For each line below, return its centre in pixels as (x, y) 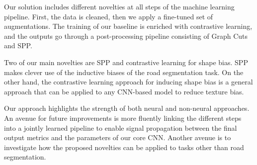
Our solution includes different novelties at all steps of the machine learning (119, 6)
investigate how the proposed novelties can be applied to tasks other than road (124, 147)
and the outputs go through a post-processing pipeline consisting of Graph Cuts (126, 36)
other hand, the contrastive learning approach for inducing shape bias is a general (128, 82)
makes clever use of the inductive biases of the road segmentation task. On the (124, 72)
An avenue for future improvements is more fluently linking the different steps (123, 118)
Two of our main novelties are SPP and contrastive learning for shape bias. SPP (126, 62)
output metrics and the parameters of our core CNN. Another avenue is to (118, 137)
